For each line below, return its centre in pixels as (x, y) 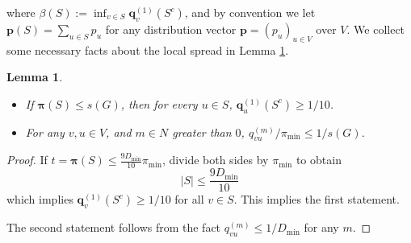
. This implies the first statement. (317, 199)
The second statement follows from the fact (114, 227)
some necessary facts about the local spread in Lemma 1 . (148, 49)
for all (189, 199)
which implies (40, 199)
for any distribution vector (171, 29)
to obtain (319, 160)
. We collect (376, 29)
